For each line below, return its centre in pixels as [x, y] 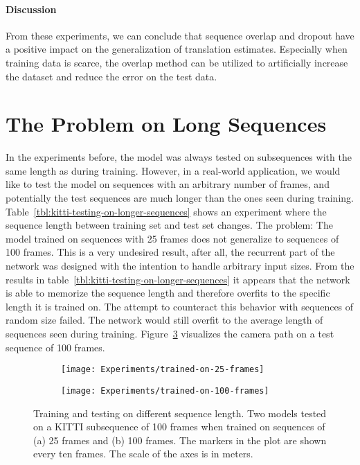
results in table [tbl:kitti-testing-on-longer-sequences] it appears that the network [178, 279]
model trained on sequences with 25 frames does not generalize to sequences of [172, 238]
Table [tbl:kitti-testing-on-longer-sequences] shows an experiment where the [166, 211]
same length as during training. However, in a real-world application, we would [173, 170]
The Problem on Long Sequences [166, 124]
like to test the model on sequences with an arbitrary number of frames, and [168, 184]
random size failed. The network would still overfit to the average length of [164, 320]
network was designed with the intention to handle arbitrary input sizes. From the [180, 266]
